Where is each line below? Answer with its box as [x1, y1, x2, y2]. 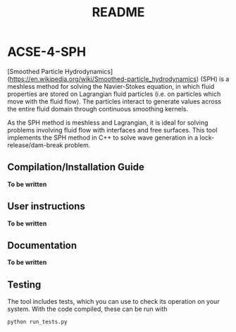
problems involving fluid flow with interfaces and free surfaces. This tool [7, 125, 218, 134]
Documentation [7, 239, 77, 251]
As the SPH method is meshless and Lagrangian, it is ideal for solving [7, 118, 209, 127]
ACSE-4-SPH [7, 44, 87, 60]
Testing [7, 278, 42, 290]
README [92, 4, 145, 20]
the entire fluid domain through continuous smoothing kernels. [7, 104, 189, 113]
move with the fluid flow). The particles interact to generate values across [7, 97, 222, 106]
